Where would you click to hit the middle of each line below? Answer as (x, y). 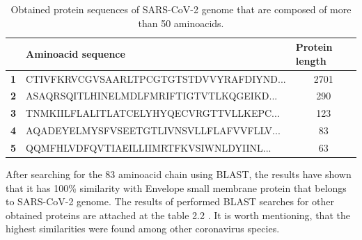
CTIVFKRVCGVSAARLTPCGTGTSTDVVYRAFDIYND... (156, 78)
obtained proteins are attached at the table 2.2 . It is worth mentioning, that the (178, 215)
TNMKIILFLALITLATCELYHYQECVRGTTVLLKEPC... (153, 113)
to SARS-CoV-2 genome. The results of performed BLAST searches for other (170, 201)
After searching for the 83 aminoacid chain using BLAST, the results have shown (179, 174)
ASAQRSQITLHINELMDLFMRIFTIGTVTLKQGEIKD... (152, 96)
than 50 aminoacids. (181, 23)
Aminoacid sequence (76, 53)
